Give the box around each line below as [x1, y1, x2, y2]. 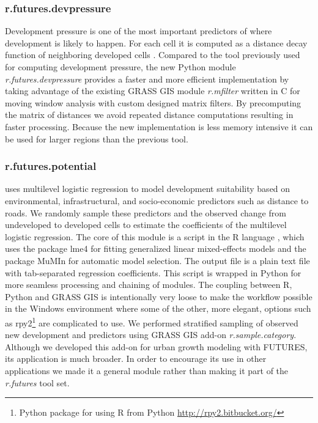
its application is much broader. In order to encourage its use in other [5, 352, 267, 365]
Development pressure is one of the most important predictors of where [5, 24, 272, 37]
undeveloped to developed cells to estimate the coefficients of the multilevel [5, 218, 287, 231]
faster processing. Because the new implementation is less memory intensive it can [5, 120, 313, 133]
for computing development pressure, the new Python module [5, 61, 236, 73]
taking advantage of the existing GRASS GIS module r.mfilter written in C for [5, 84, 300, 97]
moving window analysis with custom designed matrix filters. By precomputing [5, 96, 301, 109]
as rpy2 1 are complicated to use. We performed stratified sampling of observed [5, 314, 298, 329]
